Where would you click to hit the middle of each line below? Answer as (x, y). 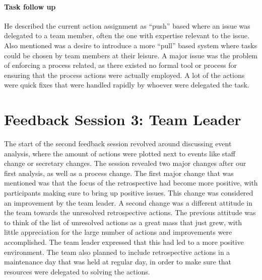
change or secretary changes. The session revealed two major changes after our (125, 163)
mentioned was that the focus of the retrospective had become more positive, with (131, 183)
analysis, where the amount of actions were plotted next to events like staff (120, 153)
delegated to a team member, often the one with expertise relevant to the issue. (127, 35)
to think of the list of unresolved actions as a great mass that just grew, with (123, 222)
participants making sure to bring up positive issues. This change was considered (129, 193)
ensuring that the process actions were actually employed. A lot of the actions (124, 75)
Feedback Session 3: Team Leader (123, 119)
